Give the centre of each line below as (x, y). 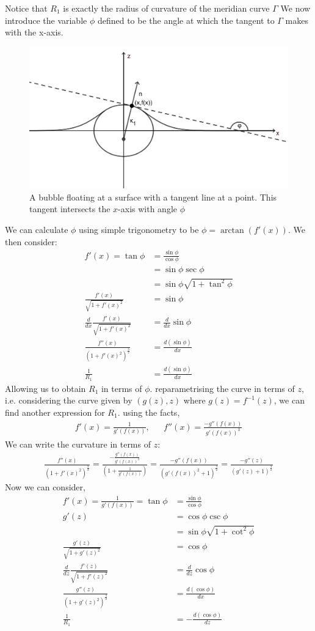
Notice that (26, 8)
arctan (232, 231)
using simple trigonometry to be (139, 230)
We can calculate (37, 230)
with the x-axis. (34, 32)
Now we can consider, (45, 487)
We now (295, 8)
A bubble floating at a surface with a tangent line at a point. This (153, 197)
